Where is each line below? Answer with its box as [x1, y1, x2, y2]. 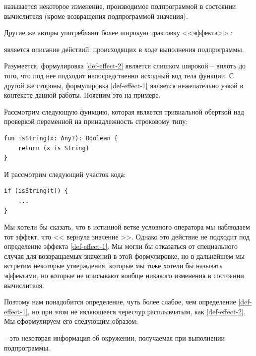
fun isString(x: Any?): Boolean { [4, 134, 118, 142]
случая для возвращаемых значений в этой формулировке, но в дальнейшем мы [4, 250, 245, 261]
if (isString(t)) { [4, 187, 68, 195]
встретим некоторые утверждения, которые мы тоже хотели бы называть [4, 260, 223, 271]
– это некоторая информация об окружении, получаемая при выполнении [4, 333, 225, 343]
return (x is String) [18, 144, 89, 152]
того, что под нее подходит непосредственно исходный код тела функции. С [4, 70, 234, 80]
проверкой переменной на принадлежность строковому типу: [4, 116, 188, 126]
